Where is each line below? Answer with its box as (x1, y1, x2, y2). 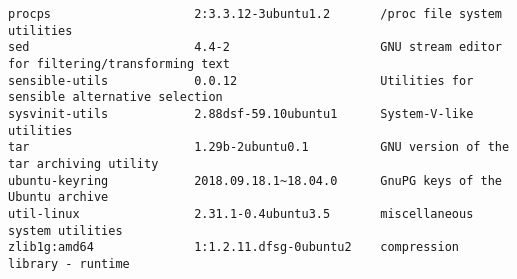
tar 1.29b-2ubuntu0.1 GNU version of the (8, 140, 510, 155)
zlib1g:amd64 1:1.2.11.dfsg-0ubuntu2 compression (8, 240, 460, 255)
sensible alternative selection (8, 90, 223, 105)
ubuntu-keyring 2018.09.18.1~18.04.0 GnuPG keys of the (8, 173, 502, 188)
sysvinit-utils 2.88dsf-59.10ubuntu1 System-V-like (8, 106, 474, 121)
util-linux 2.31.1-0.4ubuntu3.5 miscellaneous (8, 206, 474, 221)
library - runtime (8, 256, 130, 271)
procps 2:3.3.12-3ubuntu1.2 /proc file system (8, 7, 502, 21)
